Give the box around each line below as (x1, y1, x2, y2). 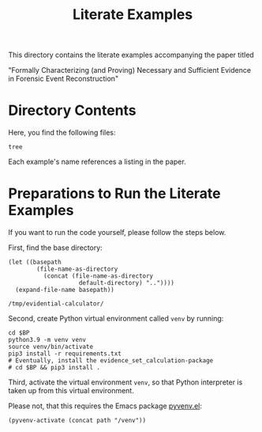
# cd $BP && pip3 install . (8, 364, 101, 372)
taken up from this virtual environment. (8, 386, 134, 396)
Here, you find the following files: (8, 128, 116, 138)
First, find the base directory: (8, 243, 103, 252)
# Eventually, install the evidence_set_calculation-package (8, 357, 214, 365)
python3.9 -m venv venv (8, 336, 87, 344)
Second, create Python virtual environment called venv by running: (8, 314, 224, 324)
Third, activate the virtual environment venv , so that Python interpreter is (8, 377, 243, 387)
